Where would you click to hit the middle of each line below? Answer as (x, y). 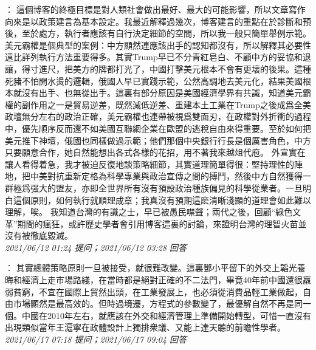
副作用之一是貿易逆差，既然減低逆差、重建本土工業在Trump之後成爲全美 (166, 104)
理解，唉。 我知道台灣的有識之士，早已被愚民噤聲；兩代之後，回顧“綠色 (149, 212)
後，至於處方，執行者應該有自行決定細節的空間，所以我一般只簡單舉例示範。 (158, 33)
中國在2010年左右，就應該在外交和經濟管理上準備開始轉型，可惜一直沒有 (166, 315)
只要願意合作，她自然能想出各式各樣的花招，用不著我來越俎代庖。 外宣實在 (155, 152)
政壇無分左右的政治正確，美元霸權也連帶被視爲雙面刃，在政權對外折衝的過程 (158, 116)
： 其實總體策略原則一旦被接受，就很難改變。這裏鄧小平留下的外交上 (143, 268)
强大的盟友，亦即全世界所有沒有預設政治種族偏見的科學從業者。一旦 (166, 187)
